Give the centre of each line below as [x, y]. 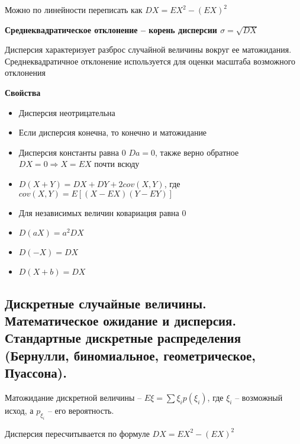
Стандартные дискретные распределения [123, 338]
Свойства [23, 92]
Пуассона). [36, 373]
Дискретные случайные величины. [106, 303]
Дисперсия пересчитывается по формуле [77, 433]
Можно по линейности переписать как [74, 9]
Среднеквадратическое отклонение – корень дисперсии [111, 29]
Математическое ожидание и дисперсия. [121, 320]
